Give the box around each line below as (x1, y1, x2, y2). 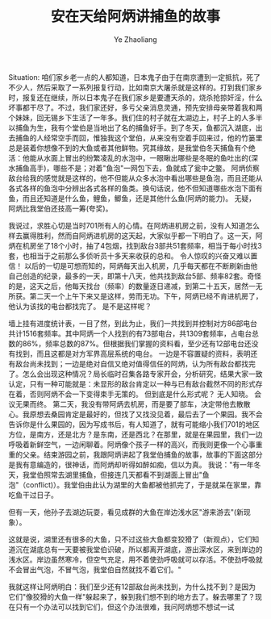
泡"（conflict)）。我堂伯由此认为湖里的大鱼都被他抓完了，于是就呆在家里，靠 (8, 479, 262, 489)
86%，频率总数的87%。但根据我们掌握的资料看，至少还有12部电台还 (22, 338, 252, 348)
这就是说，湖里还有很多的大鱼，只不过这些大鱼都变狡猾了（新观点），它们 (8, 534, 252, 544)
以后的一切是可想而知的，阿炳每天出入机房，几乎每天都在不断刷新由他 (23, 261, 258, 270)
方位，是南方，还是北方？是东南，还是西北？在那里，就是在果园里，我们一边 (8, 429, 263, 439)
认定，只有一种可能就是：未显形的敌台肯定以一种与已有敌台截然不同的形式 (8, 379, 256, 388)
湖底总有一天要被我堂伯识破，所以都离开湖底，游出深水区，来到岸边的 (29, 544, 263, 554)
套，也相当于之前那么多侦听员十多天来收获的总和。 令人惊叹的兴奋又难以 (8, 251, 251, 261)
